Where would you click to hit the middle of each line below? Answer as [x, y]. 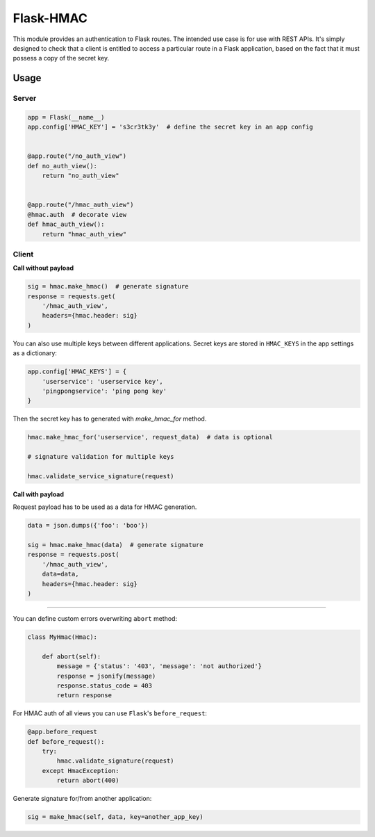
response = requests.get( [72, 296]
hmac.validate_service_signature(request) [101, 476]
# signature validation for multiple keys [101, 457]
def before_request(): [66, 741]
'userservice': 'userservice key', [102, 381]
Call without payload [43, 268]
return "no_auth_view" [81, 176]
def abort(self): [72, 656]
